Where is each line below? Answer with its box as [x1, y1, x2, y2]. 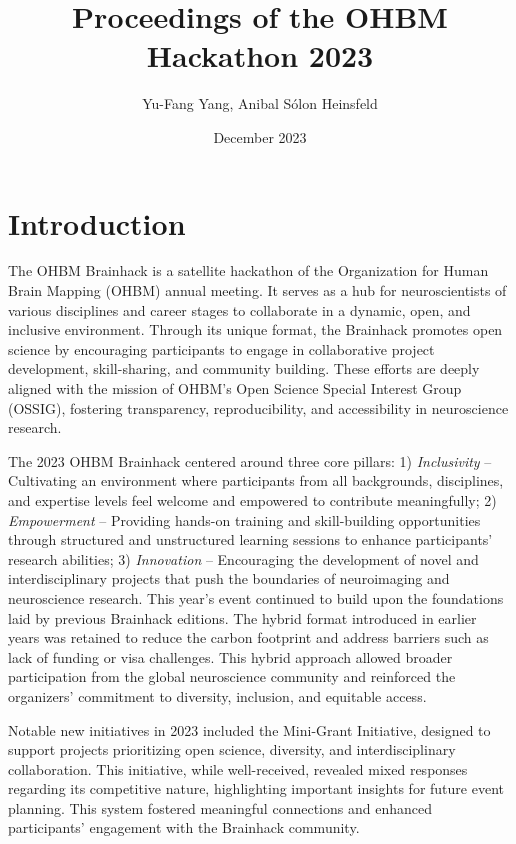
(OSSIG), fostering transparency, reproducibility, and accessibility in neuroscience [8, 397, 509, 418]
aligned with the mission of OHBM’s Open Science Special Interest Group [8, 378, 462, 398]
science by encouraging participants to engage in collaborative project [8, 338, 435, 359]
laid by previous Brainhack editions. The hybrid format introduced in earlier [8, 607, 477, 628]
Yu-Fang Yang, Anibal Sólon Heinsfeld [142, 93, 378, 114]
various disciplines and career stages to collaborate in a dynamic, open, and [8, 299, 471, 320]
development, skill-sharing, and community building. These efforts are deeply [8, 358, 480, 379]
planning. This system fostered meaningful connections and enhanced [8, 797, 432, 818]
